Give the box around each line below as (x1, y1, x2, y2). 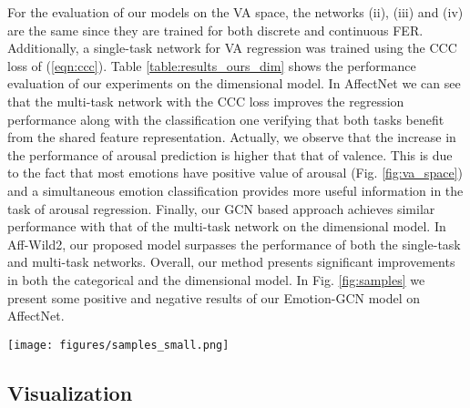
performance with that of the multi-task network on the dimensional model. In (7, 217, 446, 236)
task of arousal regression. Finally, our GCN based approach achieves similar (7, 199, 435, 218)
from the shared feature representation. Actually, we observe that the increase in (7, 127, 456, 147)
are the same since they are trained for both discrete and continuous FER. (7, 20, 424, 39)
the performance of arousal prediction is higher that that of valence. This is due (7, 145, 453, 164)
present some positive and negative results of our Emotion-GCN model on (7, 288, 421, 307)
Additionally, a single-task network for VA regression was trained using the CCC (7, 38, 457, 57)
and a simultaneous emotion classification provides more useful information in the (7, 180, 464, 199)
